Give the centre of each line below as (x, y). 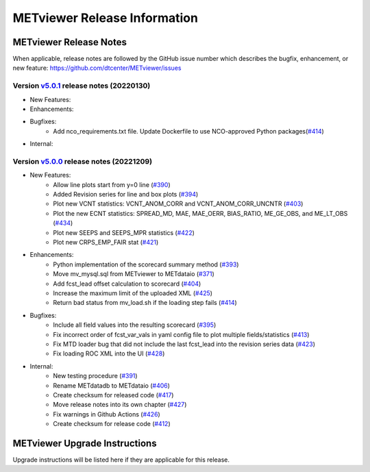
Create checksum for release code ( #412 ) (112, 424)
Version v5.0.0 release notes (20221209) (83, 161)
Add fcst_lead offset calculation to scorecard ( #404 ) (127, 284)
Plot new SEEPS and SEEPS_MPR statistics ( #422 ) (124, 232)
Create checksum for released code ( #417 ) (113, 395)
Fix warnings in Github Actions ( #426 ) (107, 414)
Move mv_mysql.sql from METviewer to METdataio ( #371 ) (134, 274)
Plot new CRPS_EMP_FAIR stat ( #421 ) (106, 243)
